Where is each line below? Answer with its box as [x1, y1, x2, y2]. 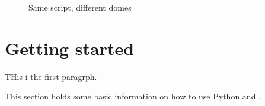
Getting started [5, 36, 135, 60]
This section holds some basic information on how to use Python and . [5, 90, 261, 102]
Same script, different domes [28, 1, 132, 13]
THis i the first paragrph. [5, 70, 97, 82]
